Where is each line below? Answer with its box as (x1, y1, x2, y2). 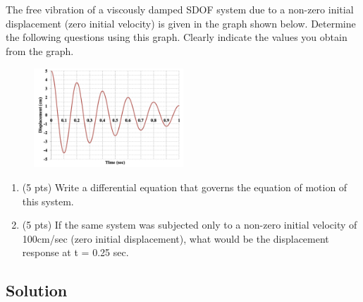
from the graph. (6, 43, 74, 58)
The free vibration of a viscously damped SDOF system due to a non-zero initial (6, 2, 354, 17)
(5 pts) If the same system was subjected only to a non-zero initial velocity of (22, 217, 357, 232)
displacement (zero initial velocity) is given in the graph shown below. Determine (6, 16, 356, 30)
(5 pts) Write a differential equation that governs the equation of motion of (22, 179, 347, 194)
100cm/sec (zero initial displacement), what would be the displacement (22, 231, 329, 246)
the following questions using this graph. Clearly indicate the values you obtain (6, 30, 347, 44)
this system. (22, 193, 74, 208)
